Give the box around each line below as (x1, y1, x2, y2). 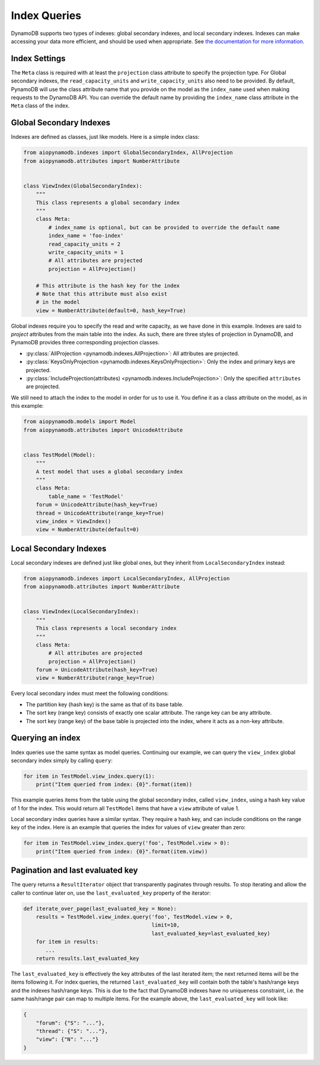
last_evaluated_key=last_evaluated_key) (151, 930, 271, 937)
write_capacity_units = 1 (48, 249, 124, 255)
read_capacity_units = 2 (48, 240, 121, 248)
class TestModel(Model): (23, 451, 96, 458)
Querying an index (11, 733, 81, 743)
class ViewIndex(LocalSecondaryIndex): (23, 608, 139, 615)
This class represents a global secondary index (36, 199, 180, 206)
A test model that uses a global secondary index (36, 468, 183, 475)
